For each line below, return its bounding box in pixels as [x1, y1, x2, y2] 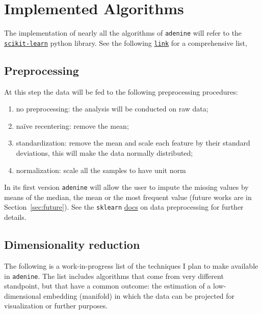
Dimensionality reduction [4, 237, 140, 252]
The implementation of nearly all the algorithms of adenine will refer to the [4, 27, 242, 38]
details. [4, 212, 27, 222]
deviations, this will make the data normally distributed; [16, 148, 193, 158]
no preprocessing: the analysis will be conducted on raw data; [16, 103, 208, 114]
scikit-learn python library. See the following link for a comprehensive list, [4, 37, 247, 48]
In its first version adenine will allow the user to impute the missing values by [4, 182, 249, 192]
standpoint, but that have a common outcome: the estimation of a [4, 280, 211, 291]
